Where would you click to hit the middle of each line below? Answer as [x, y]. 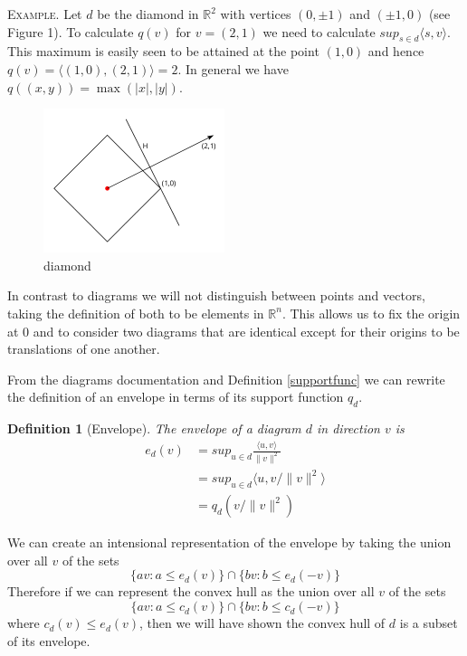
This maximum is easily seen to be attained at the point [163, 51]
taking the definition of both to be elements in [136, 313]
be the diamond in [148, 14]
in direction [348, 428]
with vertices [256, 14]
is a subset [429, 623]
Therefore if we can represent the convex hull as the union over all [191, 591]
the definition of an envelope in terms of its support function [176, 397]
